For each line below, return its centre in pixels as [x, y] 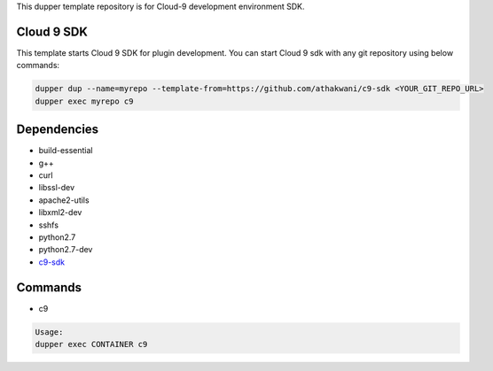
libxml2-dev [60, 213]
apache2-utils [64, 200]
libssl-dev [57, 188]
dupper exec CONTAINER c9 [91, 344]
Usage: [49, 332]
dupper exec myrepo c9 [84, 101]
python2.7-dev [66, 250]
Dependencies [58, 130]
